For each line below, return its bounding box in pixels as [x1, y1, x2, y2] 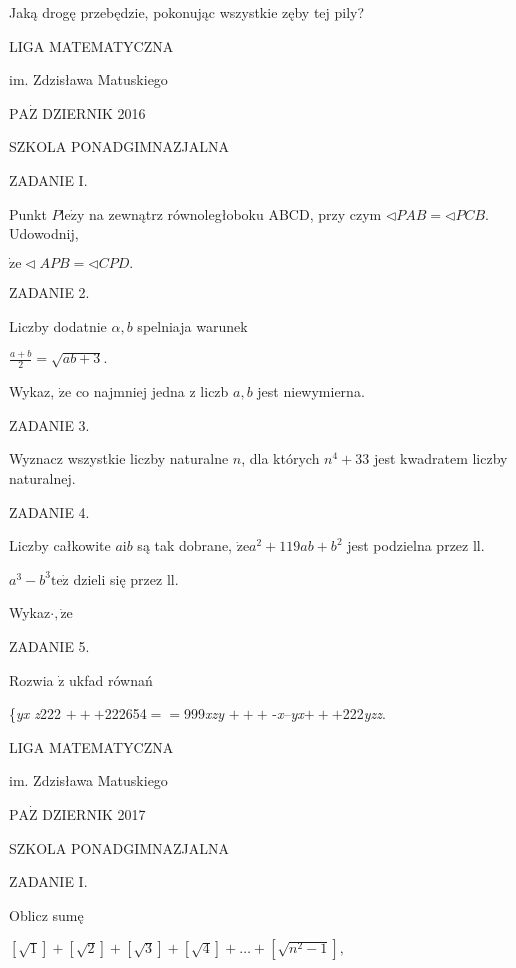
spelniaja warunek [137, 315, 248, 336]
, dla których [241, 448, 320, 469]
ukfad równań [69, 669, 153, 690]
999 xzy [183, 703, 224, 724]
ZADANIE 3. [9, 414, 90, 435]
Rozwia [9, 669, 54, 690]
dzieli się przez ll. [73, 568, 179, 589]
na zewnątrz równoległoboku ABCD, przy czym [89, 203, 382, 224]
